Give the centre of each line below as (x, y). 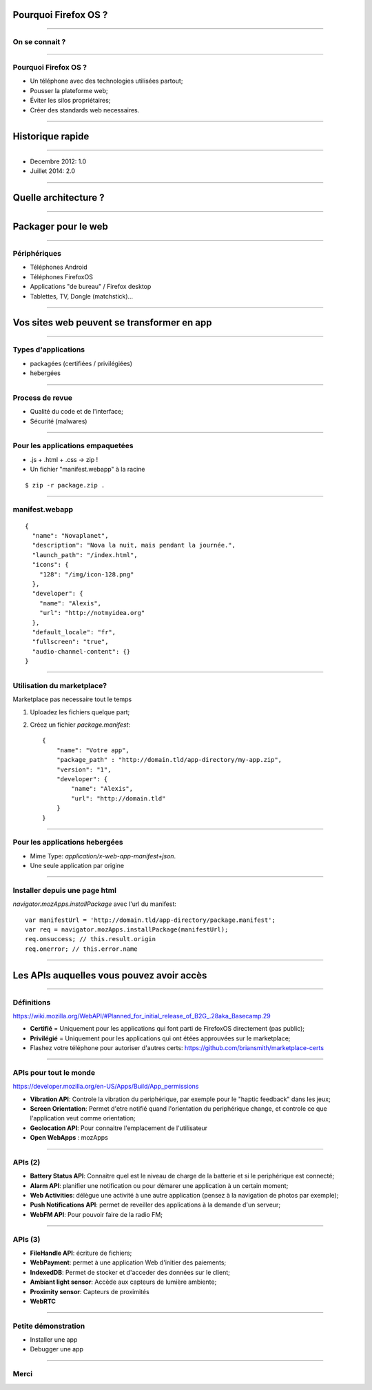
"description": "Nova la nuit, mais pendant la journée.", (134, 545)
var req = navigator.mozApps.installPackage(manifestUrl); (127, 929)
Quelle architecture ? (59, 198)
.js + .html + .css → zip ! (64, 459)
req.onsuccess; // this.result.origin (91, 939)
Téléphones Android (59, 267)
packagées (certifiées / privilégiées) (81, 363)
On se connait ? (39, 42)
